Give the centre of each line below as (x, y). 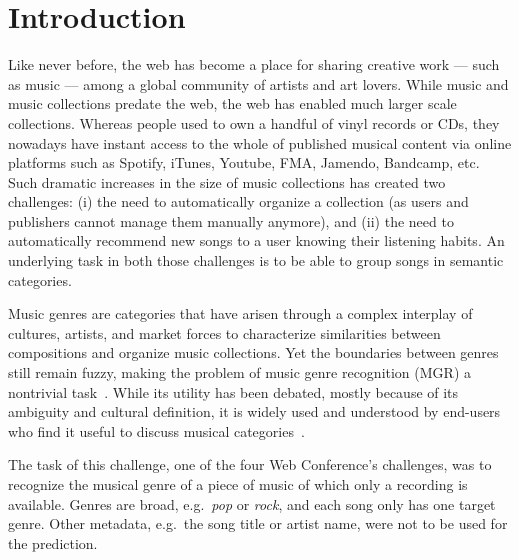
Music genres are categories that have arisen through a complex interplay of (240, 313)
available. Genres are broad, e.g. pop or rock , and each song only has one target (252, 503)
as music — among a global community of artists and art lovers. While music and (258, 83)
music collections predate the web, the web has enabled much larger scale (232, 103)
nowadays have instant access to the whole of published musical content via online (260, 142)
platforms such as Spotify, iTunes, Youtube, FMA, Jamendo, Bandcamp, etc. (244, 162)
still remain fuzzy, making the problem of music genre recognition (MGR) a (239, 372)
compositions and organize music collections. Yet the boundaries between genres (253, 352)
